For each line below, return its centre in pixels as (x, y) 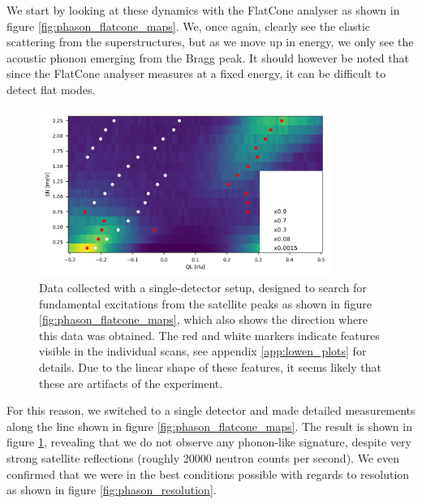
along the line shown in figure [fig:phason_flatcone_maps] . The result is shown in (209, 426)
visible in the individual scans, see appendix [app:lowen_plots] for (203, 351)
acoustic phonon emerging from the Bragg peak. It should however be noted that (208, 57)
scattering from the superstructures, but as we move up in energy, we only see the (210, 42)
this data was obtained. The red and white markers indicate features (209, 335)
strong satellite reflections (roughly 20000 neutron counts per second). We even (203, 457)
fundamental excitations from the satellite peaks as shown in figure (205, 303)
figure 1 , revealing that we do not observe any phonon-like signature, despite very (209, 442)
